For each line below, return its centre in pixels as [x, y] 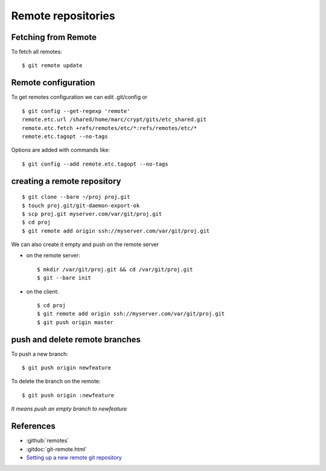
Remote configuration [53, 83]
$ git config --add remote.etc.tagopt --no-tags [95, 164]
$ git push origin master [75, 322]
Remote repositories [63, 16]
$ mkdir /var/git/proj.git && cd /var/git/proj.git [115, 269]
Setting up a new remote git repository [74, 457]
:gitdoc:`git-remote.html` [57, 449]
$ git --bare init [64, 278]
